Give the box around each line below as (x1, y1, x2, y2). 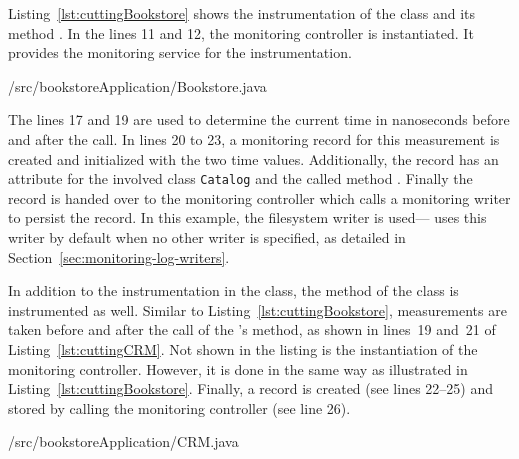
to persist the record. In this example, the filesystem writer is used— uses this (8, 207, 487, 228)
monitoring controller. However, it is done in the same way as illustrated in (8, 358, 468, 379)
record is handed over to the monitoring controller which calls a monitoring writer (8, 187, 511, 208)
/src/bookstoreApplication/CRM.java (8, 431, 239, 452)
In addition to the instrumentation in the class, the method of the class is (8, 280, 459, 301)
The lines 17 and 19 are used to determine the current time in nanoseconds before (8, 109, 510, 130)
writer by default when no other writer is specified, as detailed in (8, 227, 406, 247)
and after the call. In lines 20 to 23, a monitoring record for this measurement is (8, 128, 500, 149)
